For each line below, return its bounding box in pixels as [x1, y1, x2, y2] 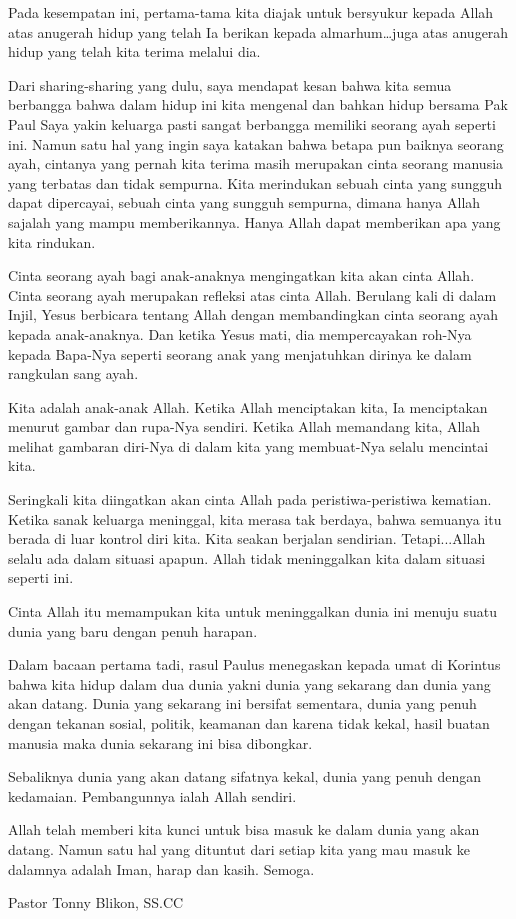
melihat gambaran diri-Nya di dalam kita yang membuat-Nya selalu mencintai [8, 435, 489, 456]
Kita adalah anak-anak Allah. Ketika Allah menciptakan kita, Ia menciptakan [8, 396, 488, 417]
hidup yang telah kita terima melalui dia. [8, 41, 261, 62]
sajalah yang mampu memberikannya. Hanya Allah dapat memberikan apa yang [8, 211, 501, 232]
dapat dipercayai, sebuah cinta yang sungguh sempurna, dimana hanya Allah [8, 192, 481, 213]
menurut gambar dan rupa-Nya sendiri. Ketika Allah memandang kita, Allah [8, 416, 481, 437]
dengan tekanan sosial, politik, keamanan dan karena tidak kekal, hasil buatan [8, 713, 490, 733]
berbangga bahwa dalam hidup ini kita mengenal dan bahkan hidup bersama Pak [8, 94, 508, 115]
